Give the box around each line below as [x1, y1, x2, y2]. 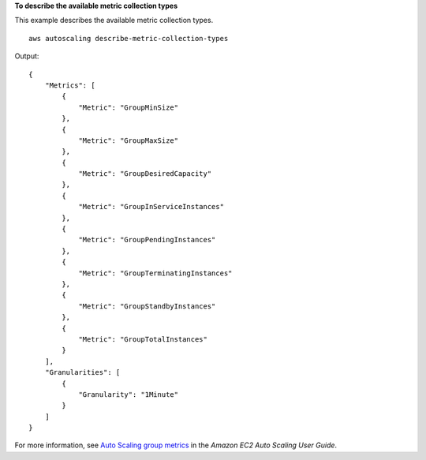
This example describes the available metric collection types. [14, 16, 214, 25]
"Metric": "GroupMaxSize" [78, 136, 179, 145]
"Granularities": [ [44, 368, 121, 377]
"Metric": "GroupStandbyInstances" [78, 301, 216, 311]
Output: [14, 51, 39, 61]
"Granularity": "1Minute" [78, 390, 179, 398]
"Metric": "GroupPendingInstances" [78, 235, 216, 245]
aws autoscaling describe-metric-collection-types [28, 34, 229, 43]
